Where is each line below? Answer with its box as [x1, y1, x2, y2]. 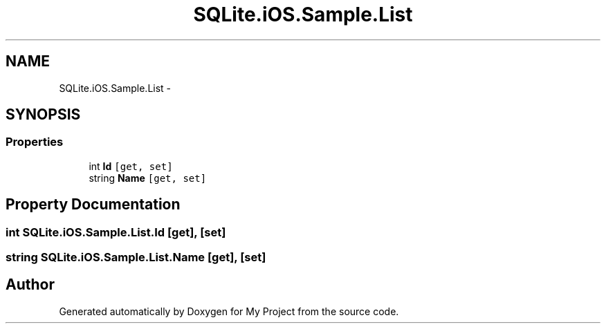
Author [6, 276, 55, 294]
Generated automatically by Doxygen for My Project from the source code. [59, 305, 399, 317]
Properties [6, 135, 64, 149]
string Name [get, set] [89, 171, 207, 184]
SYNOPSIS [6, 106, 81, 124]
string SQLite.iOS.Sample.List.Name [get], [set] [6, 250, 266, 265]
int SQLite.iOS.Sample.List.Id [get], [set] [6, 225, 226, 239]
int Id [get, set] [89, 160, 173, 172]
